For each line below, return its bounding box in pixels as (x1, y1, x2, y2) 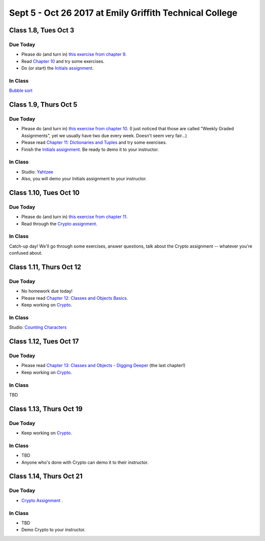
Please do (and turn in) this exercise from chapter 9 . (21, 52, 127, 57)
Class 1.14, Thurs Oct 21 (9, 472, 83, 481)
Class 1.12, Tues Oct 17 (9, 337, 79, 346)
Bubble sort (9, 87, 33, 93)
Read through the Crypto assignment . (21, 221, 98, 227)
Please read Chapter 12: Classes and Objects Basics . (21, 295, 128, 301)
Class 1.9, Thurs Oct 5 (9, 101, 78, 109)
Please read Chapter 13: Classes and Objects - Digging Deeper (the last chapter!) (21, 363, 186, 369)
